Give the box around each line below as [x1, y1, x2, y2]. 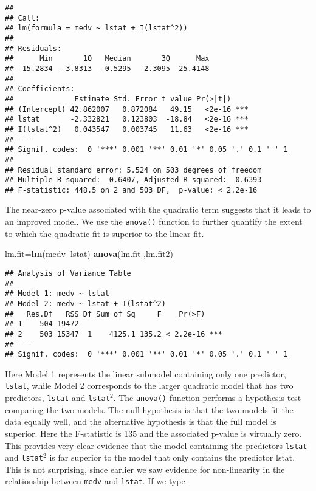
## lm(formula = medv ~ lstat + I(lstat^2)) [5, 24, 188, 33]
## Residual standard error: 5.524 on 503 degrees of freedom [5, 165, 262, 174]
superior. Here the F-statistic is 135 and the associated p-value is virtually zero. [5, 427, 302, 439]
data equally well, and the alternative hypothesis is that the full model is [5, 415, 276, 428]
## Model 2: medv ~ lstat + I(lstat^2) [5, 299, 166, 308]
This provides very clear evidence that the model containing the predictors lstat [5, 439, 307, 452]
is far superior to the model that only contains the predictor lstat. [49, 451, 295, 464]
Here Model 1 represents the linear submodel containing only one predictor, [5, 367, 286, 380]
